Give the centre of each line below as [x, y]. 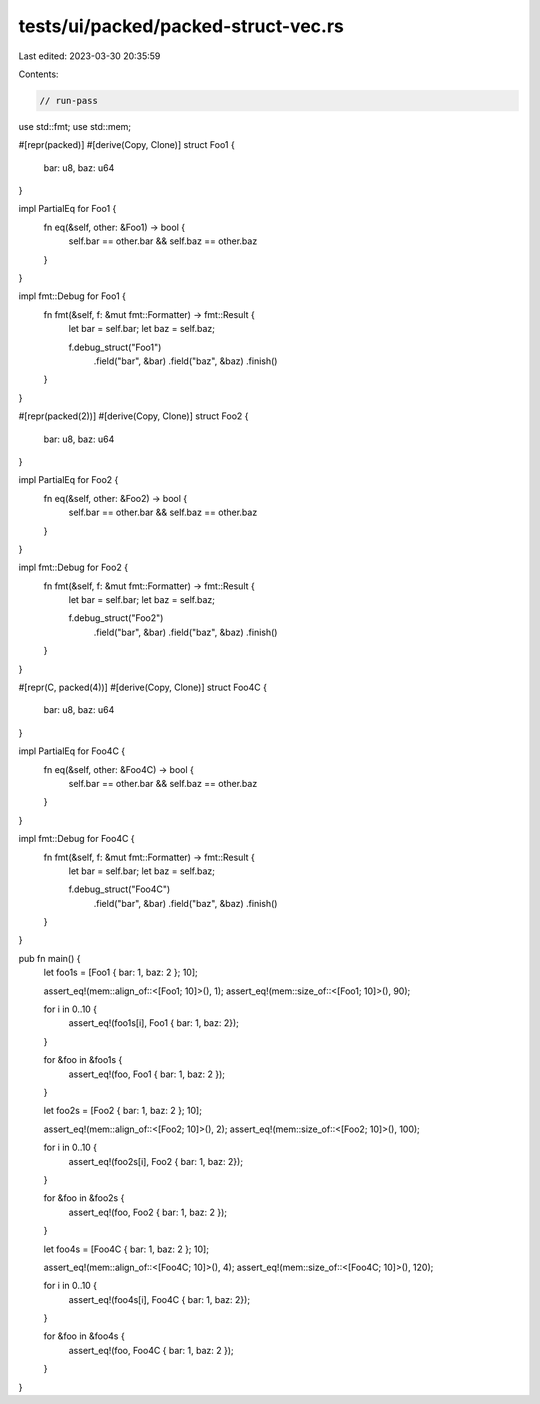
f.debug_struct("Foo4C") [119, 889]
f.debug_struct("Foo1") [115, 347]
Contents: [38, 74]
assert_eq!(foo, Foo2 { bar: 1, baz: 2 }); [148, 1212]
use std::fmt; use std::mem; [75, 126]
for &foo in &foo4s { [84, 1336]
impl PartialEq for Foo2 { [68, 480]
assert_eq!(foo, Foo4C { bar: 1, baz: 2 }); [151, 1350]
